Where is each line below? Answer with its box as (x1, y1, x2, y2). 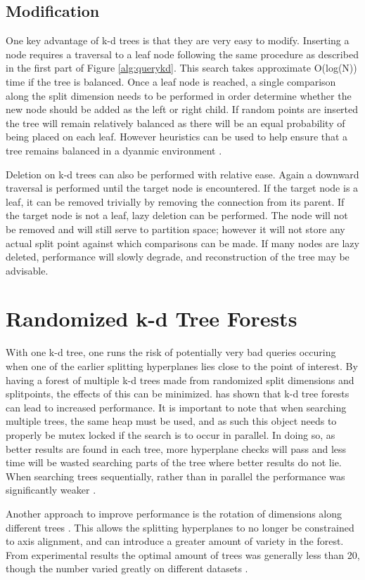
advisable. (6, 263, 49, 277)
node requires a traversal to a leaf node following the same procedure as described (6, 46, 359, 61)
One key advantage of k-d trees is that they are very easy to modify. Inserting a (6, 33, 350, 48)
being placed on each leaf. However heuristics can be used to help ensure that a (6, 129, 348, 144)
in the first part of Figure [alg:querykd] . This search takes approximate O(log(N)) (6, 60, 357, 75)
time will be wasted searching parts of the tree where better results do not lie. (6, 455, 342, 470)
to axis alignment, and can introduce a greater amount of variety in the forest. (6, 534, 344, 548)
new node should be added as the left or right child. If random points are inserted (6, 102, 359, 117)
